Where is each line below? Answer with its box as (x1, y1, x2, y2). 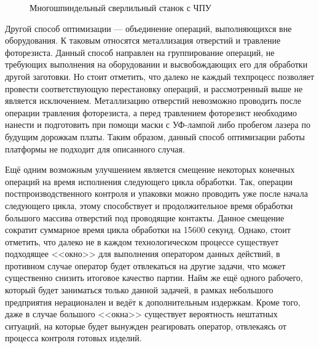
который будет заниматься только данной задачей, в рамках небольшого (5, 283, 274, 296)
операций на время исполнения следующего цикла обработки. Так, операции (5, 175, 293, 188)
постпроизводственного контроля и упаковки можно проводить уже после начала (5, 187, 308, 200)
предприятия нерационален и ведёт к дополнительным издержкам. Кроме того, (5, 295, 301, 308)
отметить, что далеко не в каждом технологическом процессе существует (5, 235, 279, 248)
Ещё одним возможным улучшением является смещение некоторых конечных (5, 163, 295, 176)
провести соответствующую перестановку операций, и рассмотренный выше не (5, 82, 303, 95)
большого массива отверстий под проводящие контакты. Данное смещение (5, 211, 285, 224)
